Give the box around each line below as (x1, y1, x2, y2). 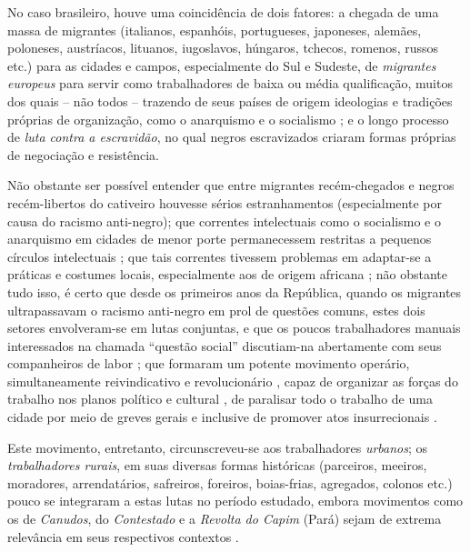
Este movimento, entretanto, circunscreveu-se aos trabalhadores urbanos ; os (7, 437, 428, 457)
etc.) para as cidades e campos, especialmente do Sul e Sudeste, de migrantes (7, 55, 436, 75)
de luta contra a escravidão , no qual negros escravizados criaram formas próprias (7, 127, 456, 146)
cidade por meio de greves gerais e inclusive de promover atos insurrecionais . (7, 407, 437, 427)
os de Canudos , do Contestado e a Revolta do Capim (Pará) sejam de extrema (7, 509, 442, 528)
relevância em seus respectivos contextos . (7, 527, 239, 546)
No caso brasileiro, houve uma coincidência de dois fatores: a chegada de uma (7, 3, 439, 21)
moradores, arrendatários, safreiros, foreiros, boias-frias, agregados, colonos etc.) (7, 473, 453, 492)
